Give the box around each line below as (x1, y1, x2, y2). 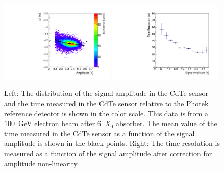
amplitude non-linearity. (4, 158, 79, 168)
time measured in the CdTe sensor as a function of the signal (4, 128, 195, 138)
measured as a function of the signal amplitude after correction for (4, 148, 212, 158)
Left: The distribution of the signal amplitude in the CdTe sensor (4, 88, 208, 99)
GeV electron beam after (18, 118, 95, 129)
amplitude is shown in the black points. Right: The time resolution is (4, 138, 220, 149)
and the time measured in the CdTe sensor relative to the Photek (4, 98, 209, 108)
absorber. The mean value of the (115, 118, 217, 129)
